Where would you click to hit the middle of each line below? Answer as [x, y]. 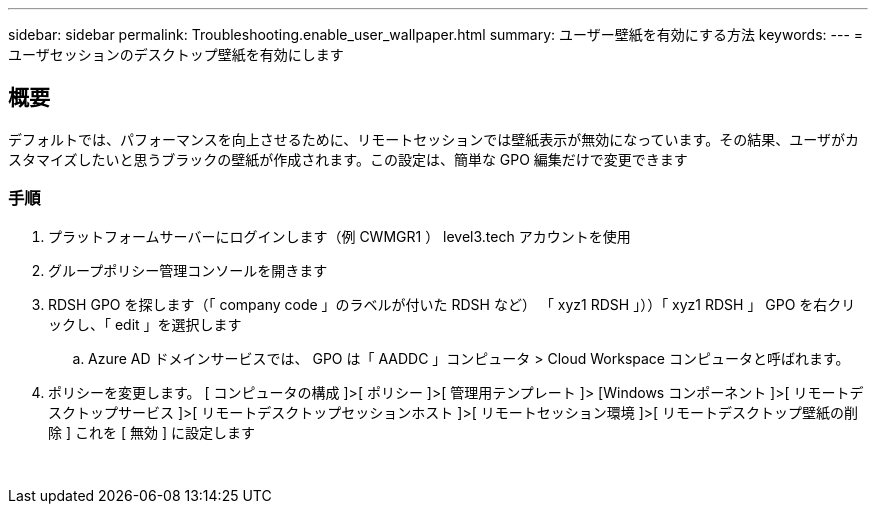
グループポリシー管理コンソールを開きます [188, 270]
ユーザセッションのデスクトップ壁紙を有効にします [176, 54]
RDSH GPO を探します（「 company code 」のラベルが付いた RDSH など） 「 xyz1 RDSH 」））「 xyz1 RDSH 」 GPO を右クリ [452, 304]
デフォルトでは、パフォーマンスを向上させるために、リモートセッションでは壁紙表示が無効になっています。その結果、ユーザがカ [433, 139]
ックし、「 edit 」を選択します [145, 324]
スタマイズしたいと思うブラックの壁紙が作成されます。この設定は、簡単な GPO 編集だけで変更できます [348, 159]
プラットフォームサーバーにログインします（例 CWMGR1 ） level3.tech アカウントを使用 [339, 236]
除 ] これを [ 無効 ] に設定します [151, 432]
